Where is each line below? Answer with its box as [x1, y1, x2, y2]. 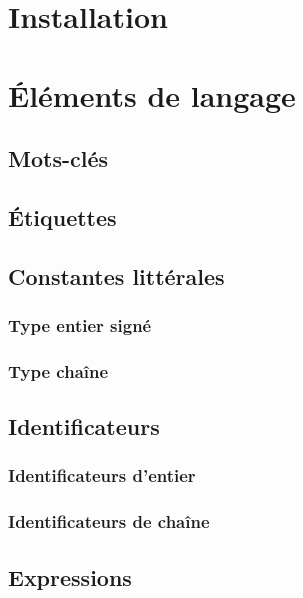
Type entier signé [8, 313, 152, 338]
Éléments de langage [8, 74, 296, 115]
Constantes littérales [8, 260, 225, 291]
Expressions [8, 561, 132, 592]
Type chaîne [8, 358, 109, 383]
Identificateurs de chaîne [8, 509, 210, 534]
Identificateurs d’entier [8, 463, 196, 488]
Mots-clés [8, 143, 109, 174]
